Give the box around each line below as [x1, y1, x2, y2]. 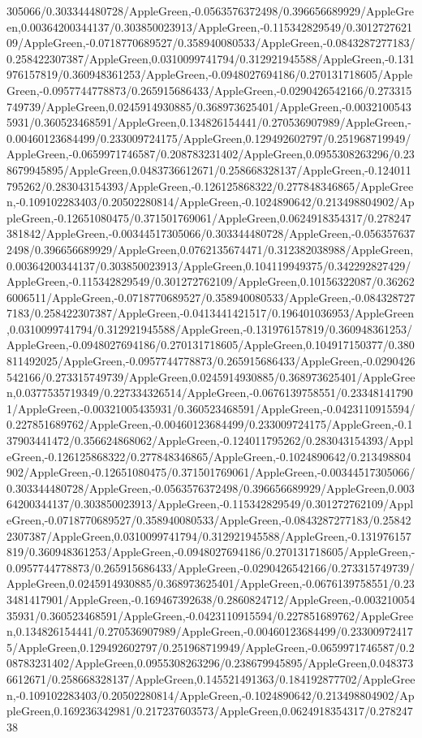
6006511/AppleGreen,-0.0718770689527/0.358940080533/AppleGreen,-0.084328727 [6, 288, 416, 305]
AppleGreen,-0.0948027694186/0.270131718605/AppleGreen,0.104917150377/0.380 [6, 336, 415, 353]
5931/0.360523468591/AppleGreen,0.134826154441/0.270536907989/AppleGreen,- [6, 114, 411, 131]
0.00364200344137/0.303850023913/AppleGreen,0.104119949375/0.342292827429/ [6, 257, 411, 274]
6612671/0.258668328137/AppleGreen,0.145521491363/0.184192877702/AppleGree [6, 670, 416, 687]
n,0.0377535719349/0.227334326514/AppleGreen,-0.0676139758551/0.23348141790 [6, 384, 413, 401]
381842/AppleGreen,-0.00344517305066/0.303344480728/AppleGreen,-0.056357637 [6, 225, 416, 242]
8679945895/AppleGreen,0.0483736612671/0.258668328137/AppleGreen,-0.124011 [6, 161, 411, 178]
